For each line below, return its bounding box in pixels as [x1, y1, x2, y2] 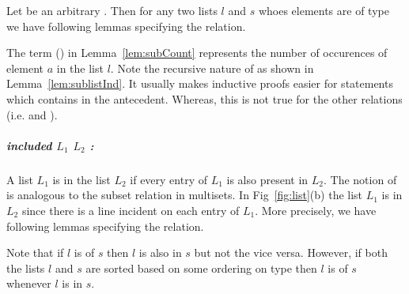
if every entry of [130, 171, 207, 187]
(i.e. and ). [6, 106, 58, 122]
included [6, 137, 52, 153]
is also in [138, 244, 182, 261]
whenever [6, 275, 51, 292]
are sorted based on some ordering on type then [85, 259, 317, 276]
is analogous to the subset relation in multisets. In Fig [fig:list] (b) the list [6, 187, 363, 203]
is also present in [226, 171, 309, 187]
